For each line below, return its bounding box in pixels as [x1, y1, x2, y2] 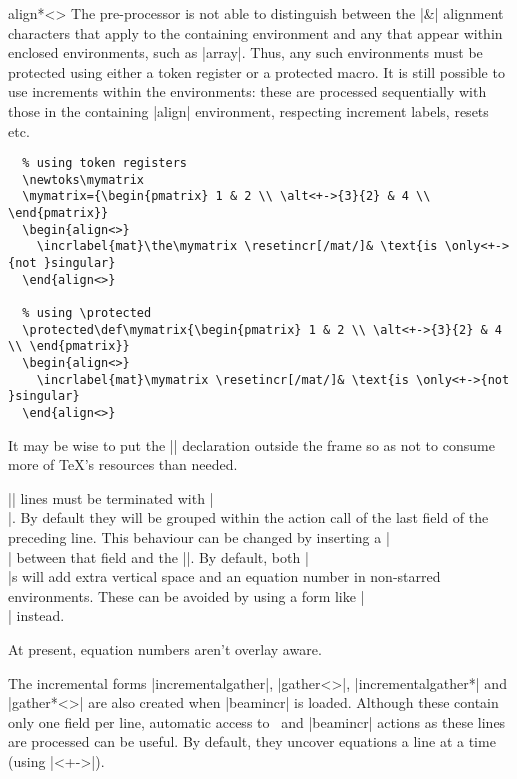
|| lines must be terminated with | [8, 487, 214, 508]
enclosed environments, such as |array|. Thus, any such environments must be [8, 42, 483, 63]
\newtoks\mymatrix [22, 172, 145, 187]
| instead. [8, 605, 65, 626]
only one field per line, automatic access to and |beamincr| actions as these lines [8, 711, 506, 732]
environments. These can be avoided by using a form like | [8, 585, 365, 606]
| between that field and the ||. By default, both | [8, 546, 309, 567]
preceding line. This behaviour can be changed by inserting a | [8, 527, 390, 548]
